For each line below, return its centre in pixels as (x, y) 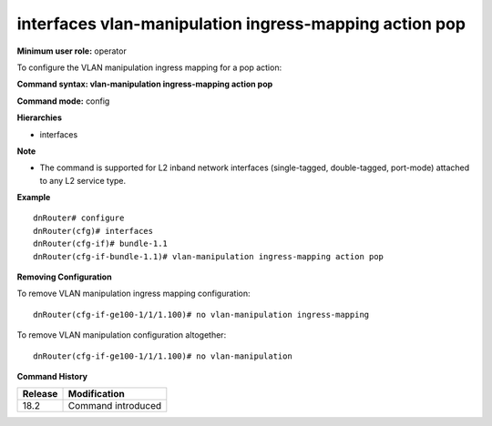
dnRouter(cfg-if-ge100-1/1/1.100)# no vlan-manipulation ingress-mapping (201, 314)
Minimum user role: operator (72, 51)
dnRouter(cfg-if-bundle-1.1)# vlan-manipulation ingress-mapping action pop (209, 256)
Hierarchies (40, 117)
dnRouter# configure (79, 218)
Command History (52, 376)
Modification (96, 394)
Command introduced (115, 406)
